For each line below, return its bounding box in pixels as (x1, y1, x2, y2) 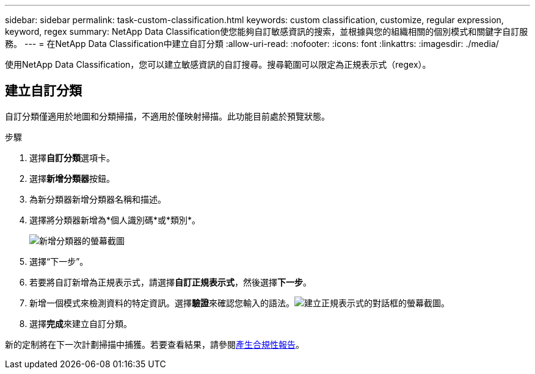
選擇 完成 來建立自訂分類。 (29, 318, 132, 329)
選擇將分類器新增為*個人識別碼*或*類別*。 (29, 214, 201, 225)
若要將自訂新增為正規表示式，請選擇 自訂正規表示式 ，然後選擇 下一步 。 (29, 276, 311, 287)
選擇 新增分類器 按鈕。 (29, 173, 115, 184)
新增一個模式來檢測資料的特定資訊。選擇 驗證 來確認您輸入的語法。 (29, 297, 294, 308)
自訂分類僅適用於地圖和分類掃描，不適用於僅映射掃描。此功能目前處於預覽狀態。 (5, 110, 330, 121)
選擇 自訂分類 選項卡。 (29, 152, 115, 163)
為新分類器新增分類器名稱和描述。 (29, 193, 166, 204)
